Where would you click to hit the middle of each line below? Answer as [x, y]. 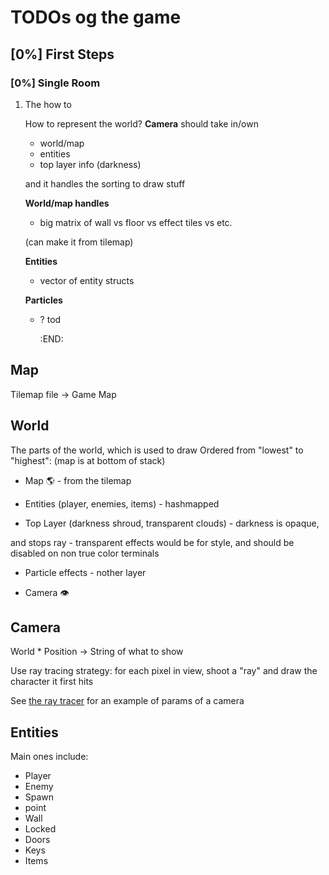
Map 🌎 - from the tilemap [78, 480]
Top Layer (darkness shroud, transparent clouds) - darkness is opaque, [172, 523]
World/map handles [67, 203]
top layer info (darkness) [90, 164]
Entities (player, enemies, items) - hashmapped [122, 503]
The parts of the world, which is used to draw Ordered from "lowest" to [157, 450]
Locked [40, 829]
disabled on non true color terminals [85, 553]
